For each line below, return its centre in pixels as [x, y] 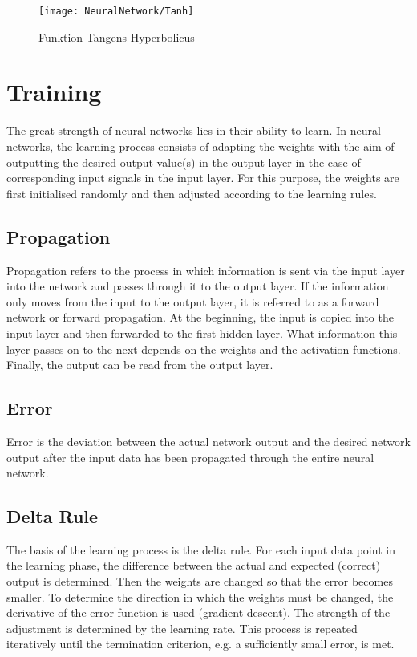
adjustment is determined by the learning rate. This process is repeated [182, 628]
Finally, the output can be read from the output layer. [140, 365]
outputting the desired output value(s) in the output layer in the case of [184, 162]
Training [54, 92]
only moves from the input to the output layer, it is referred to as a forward [193, 301]
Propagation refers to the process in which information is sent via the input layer [206, 270]
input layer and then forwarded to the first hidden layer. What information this [202, 333]
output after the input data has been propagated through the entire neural [190, 457]
